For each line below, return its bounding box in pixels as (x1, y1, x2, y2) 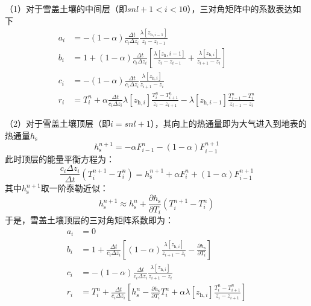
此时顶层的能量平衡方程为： (5, 152, 115, 165)
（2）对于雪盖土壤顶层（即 (5, 117, 110, 130)
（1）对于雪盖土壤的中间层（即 (5, 2, 127, 14)
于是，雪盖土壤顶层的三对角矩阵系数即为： (5, 214, 174, 226)
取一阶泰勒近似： (40, 182, 108, 194)
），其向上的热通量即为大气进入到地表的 (150, 117, 307, 130)
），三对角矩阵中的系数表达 (187, 2, 293, 14)
